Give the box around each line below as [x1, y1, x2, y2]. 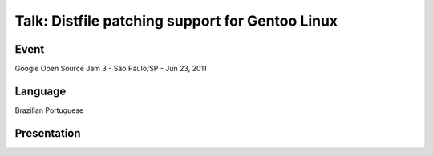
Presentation [14, 126, 81, 140]
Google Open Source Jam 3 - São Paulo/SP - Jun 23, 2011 [14, 64, 208, 74]
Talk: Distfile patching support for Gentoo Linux [14, 12, 338, 30]
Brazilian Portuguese [14, 105, 84, 115]
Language [14, 84, 67, 98]
